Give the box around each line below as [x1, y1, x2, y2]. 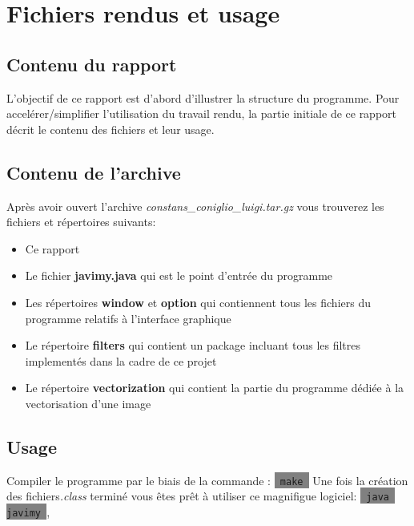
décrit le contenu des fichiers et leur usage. [6, 120, 215, 137]
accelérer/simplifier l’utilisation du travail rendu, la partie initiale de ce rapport [6, 105, 397, 122]
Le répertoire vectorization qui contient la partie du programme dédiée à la [25, 379, 404, 396]
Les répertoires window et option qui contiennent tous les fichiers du [25, 293, 371, 310]
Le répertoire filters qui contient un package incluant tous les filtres [25, 337, 361, 354]
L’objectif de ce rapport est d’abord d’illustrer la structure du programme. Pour [6, 89, 400, 106]
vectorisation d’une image [25, 394, 151, 411]
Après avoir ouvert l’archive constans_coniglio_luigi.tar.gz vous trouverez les [6, 197, 384, 214]
